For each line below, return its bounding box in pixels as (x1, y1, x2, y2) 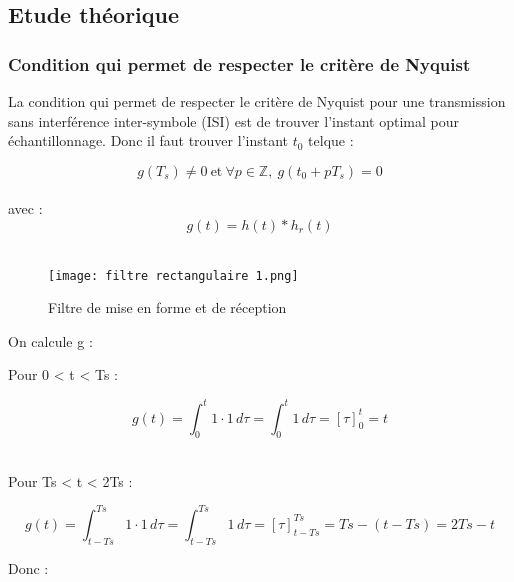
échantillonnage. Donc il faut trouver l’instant (8, 130, 288, 151)
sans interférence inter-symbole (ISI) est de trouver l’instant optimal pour (8, 110, 459, 131)
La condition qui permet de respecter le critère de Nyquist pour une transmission (8, 91, 506, 111)
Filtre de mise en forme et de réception (48, 297, 287, 318)
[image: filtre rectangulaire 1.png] (48, 268, 299, 283)
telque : (308, 130, 354, 151)
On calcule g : (8, 330, 93, 351)
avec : (8, 198, 43, 219)
